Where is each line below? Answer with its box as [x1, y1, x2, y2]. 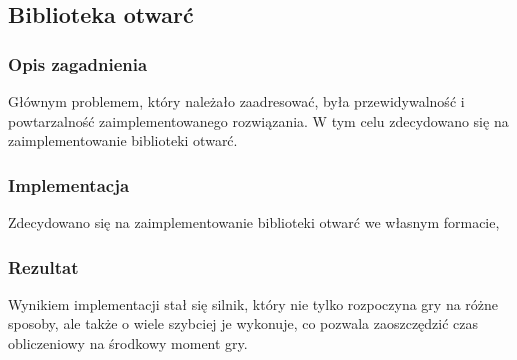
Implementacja [8, 172, 130, 197]
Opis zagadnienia [8, 51, 148, 76]
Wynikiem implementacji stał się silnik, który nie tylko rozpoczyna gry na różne [8, 293, 499, 314]
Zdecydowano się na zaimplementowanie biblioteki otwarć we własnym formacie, [8, 212, 500, 232]
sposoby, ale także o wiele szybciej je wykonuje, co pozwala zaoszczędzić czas [8, 313, 479, 334]
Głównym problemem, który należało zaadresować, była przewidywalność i [8, 91, 465, 111]
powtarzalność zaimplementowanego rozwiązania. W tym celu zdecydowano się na [8, 110, 509, 131]
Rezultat [8, 254, 79, 279]
